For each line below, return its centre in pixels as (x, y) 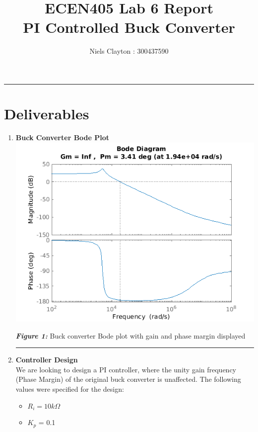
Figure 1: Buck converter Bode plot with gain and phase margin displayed (130, 335)
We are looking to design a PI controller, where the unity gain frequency (126, 369)
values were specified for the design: (70, 389)
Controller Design (47, 360)
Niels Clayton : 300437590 (129, 51)
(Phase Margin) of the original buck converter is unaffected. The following (128, 379)
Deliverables (47, 114)
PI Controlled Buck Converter (129, 27)
